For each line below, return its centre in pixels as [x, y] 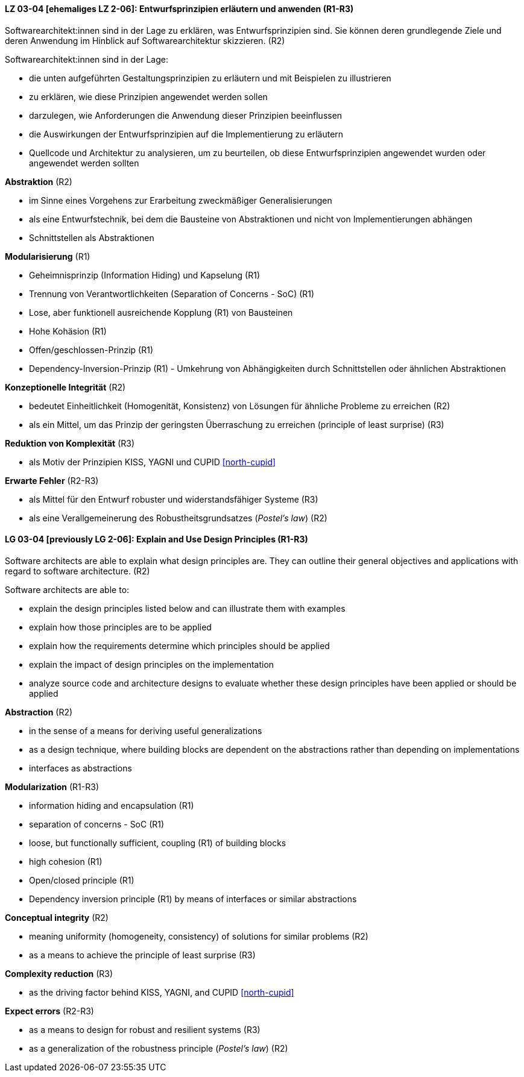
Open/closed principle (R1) [82, 880]
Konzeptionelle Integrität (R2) [65, 387]
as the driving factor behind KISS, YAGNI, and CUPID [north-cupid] [162, 992]
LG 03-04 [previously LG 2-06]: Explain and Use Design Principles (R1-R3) [156, 539]
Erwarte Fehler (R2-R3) [52, 480]
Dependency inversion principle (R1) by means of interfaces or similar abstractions [193, 899]
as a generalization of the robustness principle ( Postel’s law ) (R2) [159, 1048]
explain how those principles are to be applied [120, 627]
